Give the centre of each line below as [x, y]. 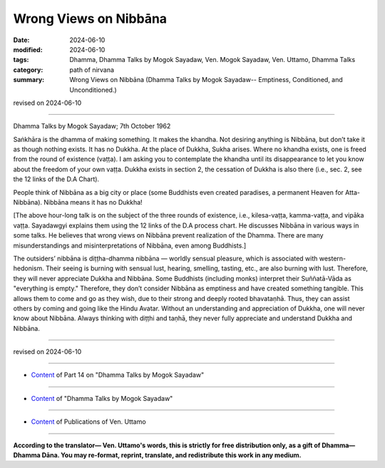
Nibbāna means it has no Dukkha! [93, 203]
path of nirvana [92, 70]
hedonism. [29, 268]
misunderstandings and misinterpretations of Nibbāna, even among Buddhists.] [130, 245]
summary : [29, 80]
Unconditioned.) [93, 90]
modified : [28, 49]
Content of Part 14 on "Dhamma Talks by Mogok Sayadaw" [118, 375]
